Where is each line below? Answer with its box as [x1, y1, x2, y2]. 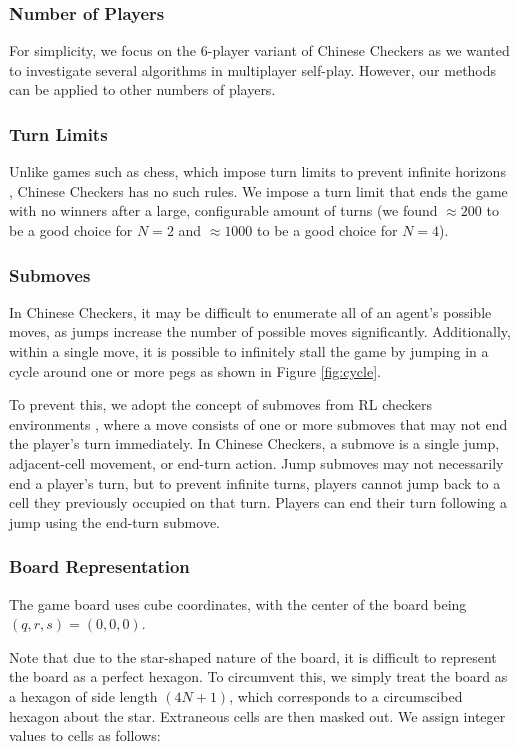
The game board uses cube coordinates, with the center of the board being [9, 593, 467, 614]
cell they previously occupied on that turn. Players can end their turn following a [9, 492, 507, 513]
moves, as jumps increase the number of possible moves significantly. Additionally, [9, 321, 511, 342]
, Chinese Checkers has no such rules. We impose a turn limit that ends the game [9, 180, 508, 201]
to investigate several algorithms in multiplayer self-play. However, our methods [9, 59, 497, 80]
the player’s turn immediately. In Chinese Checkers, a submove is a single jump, [9, 433, 500, 454]
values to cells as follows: [9, 725, 161, 746]
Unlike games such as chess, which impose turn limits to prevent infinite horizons [9, 161, 506, 182]
